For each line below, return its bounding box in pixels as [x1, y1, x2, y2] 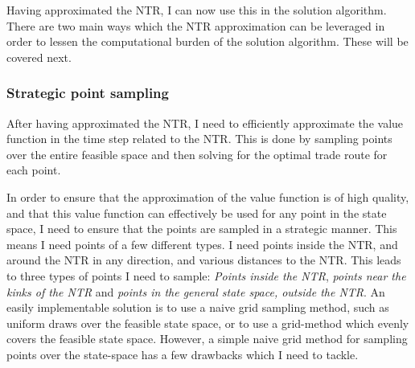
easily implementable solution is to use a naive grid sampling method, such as [6, 299, 389, 316]
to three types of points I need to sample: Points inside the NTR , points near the [6, 267, 406, 284]
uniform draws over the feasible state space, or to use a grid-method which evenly [6, 314, 409, 331]
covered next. [6, 48, 72, 65]
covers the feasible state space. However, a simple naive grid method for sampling [6, 330, 408, 347]
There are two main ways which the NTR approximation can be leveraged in [6, 17, 385, 34]
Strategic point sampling [6, 83, 169, 103]
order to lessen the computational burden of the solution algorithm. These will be [6, 33, 409, 50]
